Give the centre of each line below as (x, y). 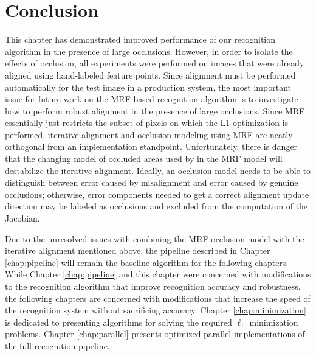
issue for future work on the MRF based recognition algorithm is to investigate (152, 99)
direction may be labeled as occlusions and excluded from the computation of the (156, 206)
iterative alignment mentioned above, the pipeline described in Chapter (138, 250)
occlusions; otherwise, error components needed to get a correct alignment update (157, 194)
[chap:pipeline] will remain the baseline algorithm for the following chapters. (147, 262)
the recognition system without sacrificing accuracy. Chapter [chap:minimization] (156, 310)
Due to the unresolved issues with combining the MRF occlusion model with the (155, 238)
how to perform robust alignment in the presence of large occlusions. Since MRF (155, 110)
